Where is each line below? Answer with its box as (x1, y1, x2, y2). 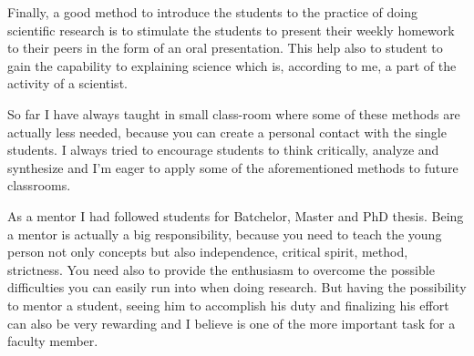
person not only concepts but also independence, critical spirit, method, (7, 242, 408, 261)
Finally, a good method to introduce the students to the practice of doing (7, 3, 418, 21)
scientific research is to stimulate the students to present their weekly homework (7, 20, 455, 39)
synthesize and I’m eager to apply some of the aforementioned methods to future (7, 158, 459, 177)
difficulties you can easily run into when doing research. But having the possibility (7, 278, 467, 297)
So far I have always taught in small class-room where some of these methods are (7, 104, 460, 123)
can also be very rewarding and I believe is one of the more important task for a (7, 313, 456, 332)
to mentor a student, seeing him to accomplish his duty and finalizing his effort (7, 295, 449, 314)
